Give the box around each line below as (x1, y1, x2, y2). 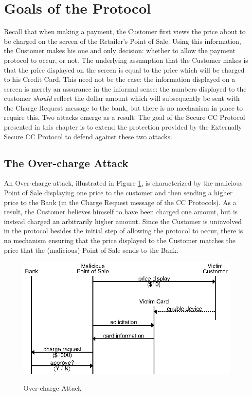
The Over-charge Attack (4, 155, 128, 170)
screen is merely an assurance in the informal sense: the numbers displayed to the (4, 83, 247, 94)
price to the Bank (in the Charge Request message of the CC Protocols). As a (4, 197, 236, 207)
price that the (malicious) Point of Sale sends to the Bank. (4, 245, 179, 255)
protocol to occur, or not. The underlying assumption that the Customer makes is (4, 55, 248, 65)
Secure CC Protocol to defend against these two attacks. (4, 131, 172, 141)
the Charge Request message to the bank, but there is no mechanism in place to (4, 102, 243, 113)
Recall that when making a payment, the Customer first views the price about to (4, 26, 246, 37)
